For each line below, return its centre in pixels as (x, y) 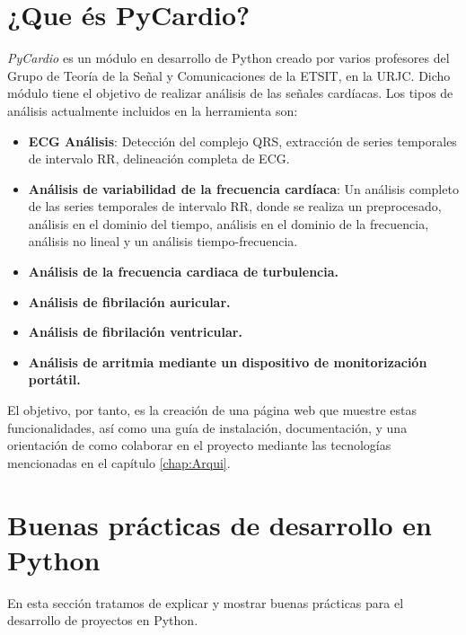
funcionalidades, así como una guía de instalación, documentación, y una (207, 427)
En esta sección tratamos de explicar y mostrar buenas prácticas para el (206, 602)
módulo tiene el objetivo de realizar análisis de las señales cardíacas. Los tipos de (230, 93)
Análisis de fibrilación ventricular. (135, 332)
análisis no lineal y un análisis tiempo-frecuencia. (163, 241)
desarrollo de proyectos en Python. (103, 620)
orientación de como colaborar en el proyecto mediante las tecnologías (199, 445)
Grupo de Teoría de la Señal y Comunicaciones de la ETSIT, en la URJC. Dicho (229, 75)
